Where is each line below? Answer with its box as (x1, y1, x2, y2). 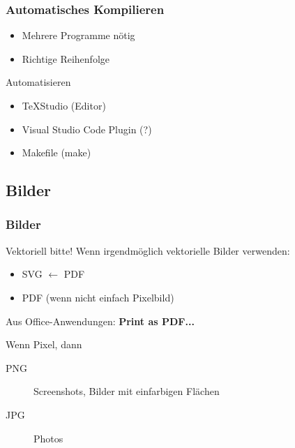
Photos (33, 431, 63, 445)
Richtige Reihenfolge (22, 51, 110, 66)
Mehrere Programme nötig (22, 28, 135, 43)
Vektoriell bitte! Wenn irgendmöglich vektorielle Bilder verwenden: (6, 243, 290, 257)
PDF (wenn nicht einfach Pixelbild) (22, 290, 174, 304)
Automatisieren (6, 75, 71, 89)
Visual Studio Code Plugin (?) (22, 121, 152, 136)
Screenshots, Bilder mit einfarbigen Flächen (33, 384, 220, 398)
